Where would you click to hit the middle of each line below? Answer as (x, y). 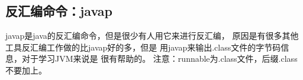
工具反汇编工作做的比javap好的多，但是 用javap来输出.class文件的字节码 (143, 47)
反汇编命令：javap (59, 11)
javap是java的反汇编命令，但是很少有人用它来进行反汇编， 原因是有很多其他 (152, 36)
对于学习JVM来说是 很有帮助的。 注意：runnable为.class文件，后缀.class (159, 59)
